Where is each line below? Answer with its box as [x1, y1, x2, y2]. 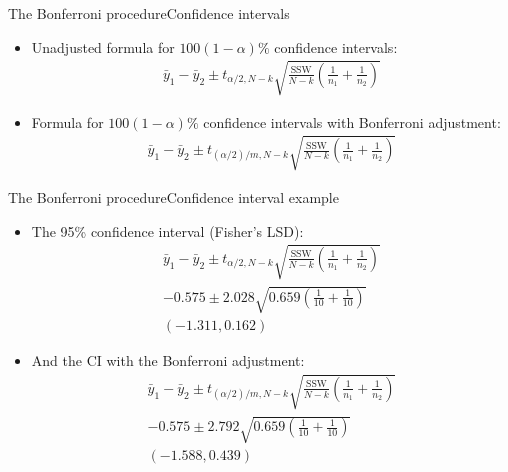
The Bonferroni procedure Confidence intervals [8, 3, 290, 23]
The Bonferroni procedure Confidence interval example [8, 186, 339, 207]
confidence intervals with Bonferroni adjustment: [203, 111, 501, 132]
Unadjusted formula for [31, 36, 175, 57]
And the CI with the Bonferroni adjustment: [31, 350, 305, 371]
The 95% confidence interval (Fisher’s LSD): [31, 220, 304, 241]
